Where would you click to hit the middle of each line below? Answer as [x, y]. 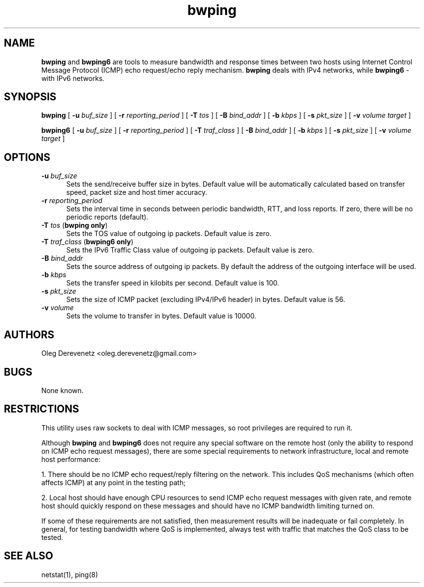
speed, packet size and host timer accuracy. [137, 192]
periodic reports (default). [107, 217]
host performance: [71, 459]
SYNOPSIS [30, 97]
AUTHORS [29, 334]
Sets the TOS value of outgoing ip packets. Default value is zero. [169, 234]
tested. [52, 537]
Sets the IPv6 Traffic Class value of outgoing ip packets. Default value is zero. [190, 250]
